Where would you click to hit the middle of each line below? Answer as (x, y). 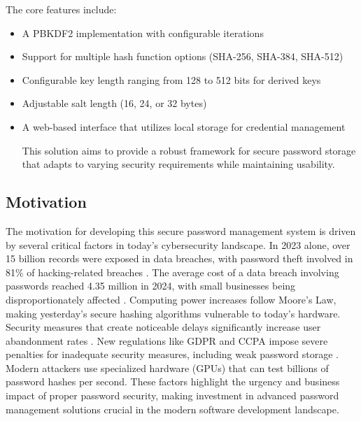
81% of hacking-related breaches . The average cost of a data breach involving (172, 272)
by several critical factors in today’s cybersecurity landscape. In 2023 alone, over (178, 244)
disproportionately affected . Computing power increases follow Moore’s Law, (171, 299)
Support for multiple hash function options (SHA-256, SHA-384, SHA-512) (183, 56)
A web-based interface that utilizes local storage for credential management (184, 126)
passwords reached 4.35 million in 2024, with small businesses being (151, 286)
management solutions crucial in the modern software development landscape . (172, 409)
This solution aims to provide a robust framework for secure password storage (189, 150)
